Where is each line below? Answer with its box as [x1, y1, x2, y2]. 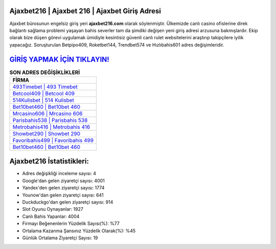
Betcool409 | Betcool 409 [12, 90, 75, 97]
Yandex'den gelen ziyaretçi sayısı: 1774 [22, 185, 105, 191]
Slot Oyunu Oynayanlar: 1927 [22, 206, 84, 212]
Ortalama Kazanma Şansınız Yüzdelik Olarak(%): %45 [22, 228, 136, 234]
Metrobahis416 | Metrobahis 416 [12, 123, 90, 130]
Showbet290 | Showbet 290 [12, 130, 81, 137]
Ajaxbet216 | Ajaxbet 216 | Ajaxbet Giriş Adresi [9, 7, 161, 15]
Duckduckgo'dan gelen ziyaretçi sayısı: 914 [22, 199, 113, 205]
